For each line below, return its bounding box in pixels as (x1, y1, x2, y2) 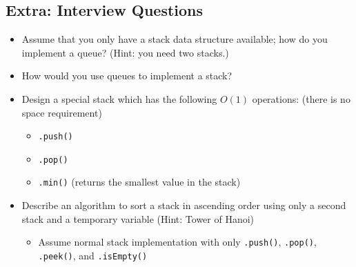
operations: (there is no (252, 91, 350, 106)
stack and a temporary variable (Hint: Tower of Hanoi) (21, 211, 255, 226)
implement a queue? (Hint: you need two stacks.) (21, 45, 229, 59)
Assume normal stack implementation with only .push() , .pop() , (38, 235, 317, 249)
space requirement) (21, 105, 102, 119)
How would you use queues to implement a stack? (21, 68, 233, 83)
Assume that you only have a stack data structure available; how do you (21, 32, 328, 46)
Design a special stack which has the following (21, 91, 217, 106)
